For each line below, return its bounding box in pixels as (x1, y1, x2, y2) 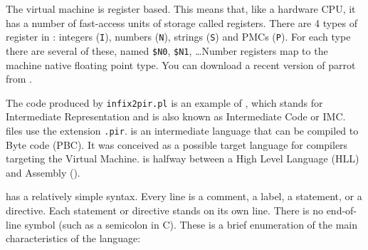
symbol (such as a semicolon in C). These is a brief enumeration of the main (24, 217, 357, 231)
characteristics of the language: (6, 231, 141, 246)
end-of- (326, 202, 357, 217)
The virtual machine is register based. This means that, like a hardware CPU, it (6, 1, 356, 16)
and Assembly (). (6, 165, 80, 179)
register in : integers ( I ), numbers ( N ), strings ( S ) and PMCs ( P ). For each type (6, 29, 351, 44)
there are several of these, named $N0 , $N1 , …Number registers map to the (6, 43, 328, 58)
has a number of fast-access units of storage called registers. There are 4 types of (6, 15, 357, 30)
